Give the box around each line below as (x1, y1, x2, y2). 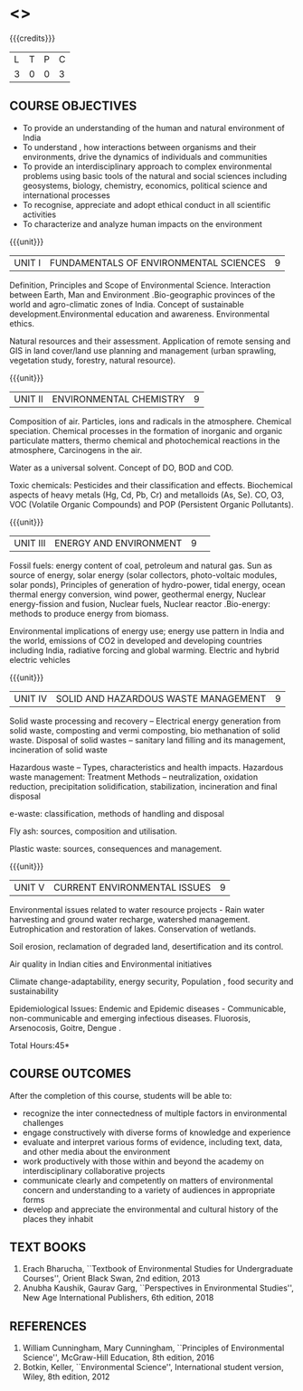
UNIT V (14, 881, 45, 894)
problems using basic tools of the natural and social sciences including (22, 170, 288, 181)
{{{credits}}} (9, 33, 56, 43)
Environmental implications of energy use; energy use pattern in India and (9, 625, 285, 636)
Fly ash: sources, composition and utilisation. (9, 826, 178, 837)
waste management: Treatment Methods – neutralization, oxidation (9, 771, 259, 782)
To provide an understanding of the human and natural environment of (22, 122, 285, 133)
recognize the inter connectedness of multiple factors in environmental (22, 1107, 288, 1119)
